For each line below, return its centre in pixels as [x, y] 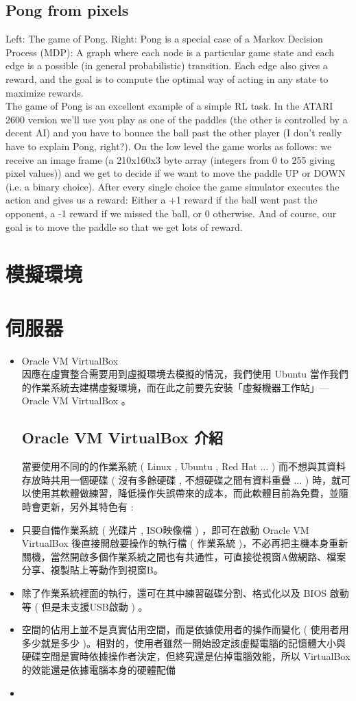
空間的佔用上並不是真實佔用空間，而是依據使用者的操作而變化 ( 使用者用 [185, 629]
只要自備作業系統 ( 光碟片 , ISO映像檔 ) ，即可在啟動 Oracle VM [165, 529]
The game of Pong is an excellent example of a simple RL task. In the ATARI [169, 106]
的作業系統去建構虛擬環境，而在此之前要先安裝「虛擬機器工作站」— [175, 387]
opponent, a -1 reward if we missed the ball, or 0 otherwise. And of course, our [171, 213]
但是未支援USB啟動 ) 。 [95, 606]
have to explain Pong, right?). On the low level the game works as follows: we [169, 146]
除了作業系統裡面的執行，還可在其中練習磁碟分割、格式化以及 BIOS [174, 592]
